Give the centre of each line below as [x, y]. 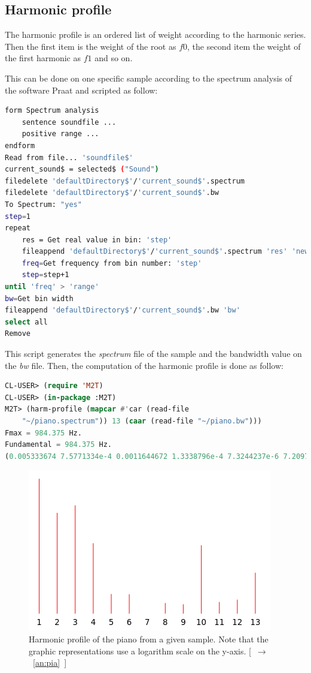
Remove [18, 334]
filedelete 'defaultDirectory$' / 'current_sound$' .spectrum [125, 181]
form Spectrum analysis [52, 111]
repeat [18, 228]
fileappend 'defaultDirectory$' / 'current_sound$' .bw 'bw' [123, 310]
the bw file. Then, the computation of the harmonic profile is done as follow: [144, 365]
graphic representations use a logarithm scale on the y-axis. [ [140, 651]
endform [20, 145]
